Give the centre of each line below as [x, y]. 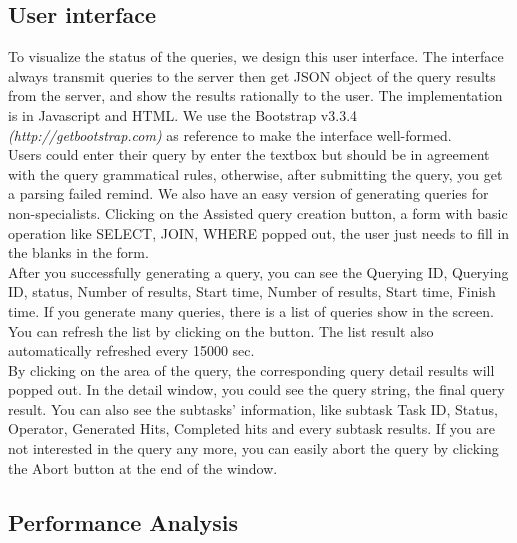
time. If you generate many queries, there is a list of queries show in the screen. [251, 310]
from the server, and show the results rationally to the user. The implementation [255, 95]
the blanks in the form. [78, 252]
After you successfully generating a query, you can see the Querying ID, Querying [258, 271]
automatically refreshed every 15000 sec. [131, 350]
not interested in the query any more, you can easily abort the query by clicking [253, 448]
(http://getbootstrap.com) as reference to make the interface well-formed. [230, 134]
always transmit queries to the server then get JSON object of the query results [252, 75]
